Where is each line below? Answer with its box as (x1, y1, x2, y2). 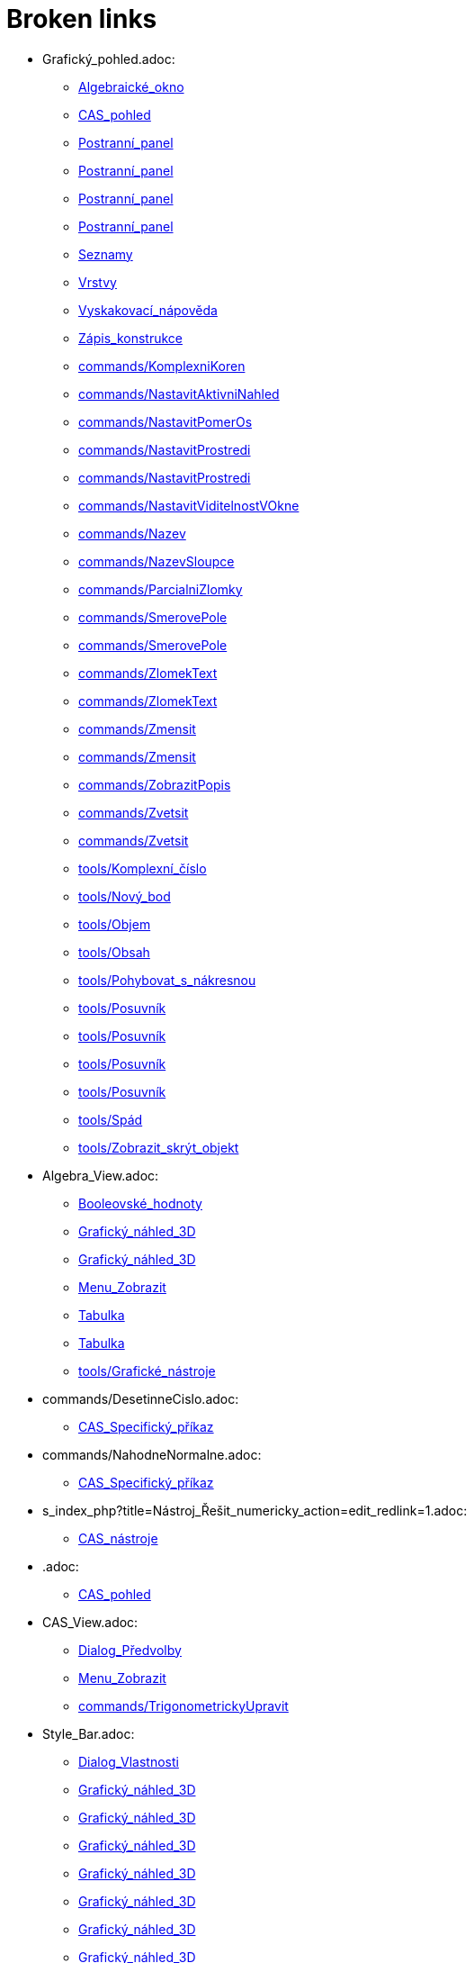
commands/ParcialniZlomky (78, 581, 243, 597)
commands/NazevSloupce (78, 553, 235, 569)
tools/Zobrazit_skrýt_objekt (78, 1139, 239, 1155)
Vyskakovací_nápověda (78, 302, 218, 318)
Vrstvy (78, 274, 117, 290)
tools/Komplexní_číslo (78, 860, 207, 876)
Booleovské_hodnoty (78, 1195, 202, 1211)
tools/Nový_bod (78, 888, 171, 904)
